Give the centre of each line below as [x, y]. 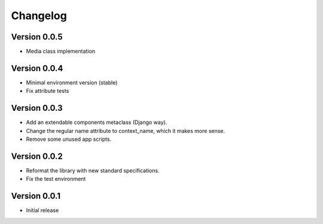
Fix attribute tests [48, 91]
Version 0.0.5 [37, 37]
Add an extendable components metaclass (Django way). [97, 122]
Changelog [39, 16]
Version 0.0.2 [37, 156]
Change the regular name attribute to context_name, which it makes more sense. [126, 131]
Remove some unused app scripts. [69, 139]
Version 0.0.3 [37, 108]
